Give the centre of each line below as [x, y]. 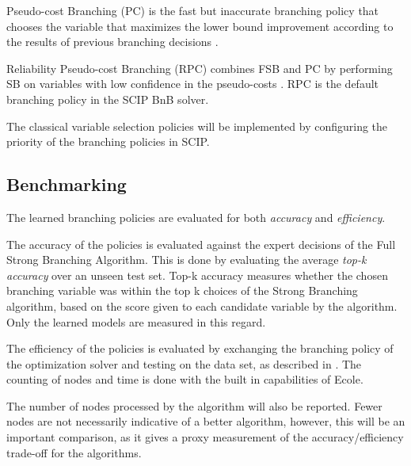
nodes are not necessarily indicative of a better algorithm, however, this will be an [206, 421]
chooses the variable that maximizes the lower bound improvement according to [200, 26]
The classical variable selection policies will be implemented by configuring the [197, 126]
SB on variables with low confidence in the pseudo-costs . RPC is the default [193, 84]
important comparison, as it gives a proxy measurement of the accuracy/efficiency [205, 437]
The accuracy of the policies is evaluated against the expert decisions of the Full [201, 244]
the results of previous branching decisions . [112, 42]
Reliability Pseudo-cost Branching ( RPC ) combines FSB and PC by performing [200, 68]
